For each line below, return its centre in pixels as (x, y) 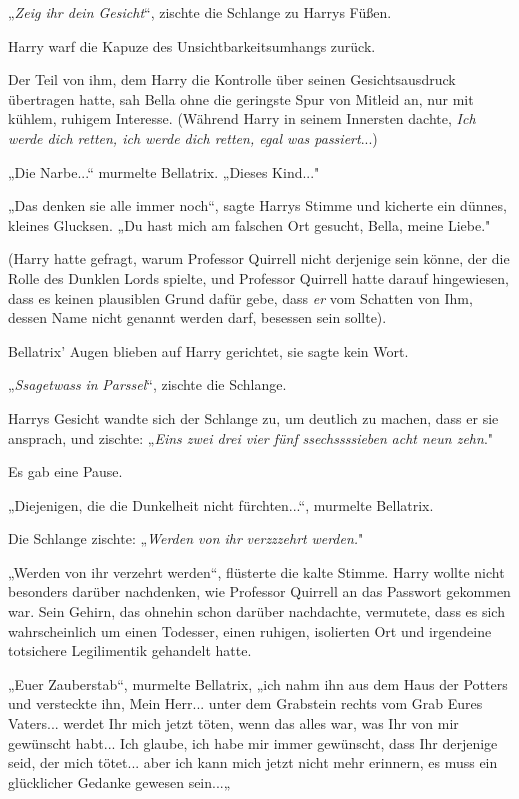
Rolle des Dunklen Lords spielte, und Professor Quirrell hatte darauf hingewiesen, (258, 277)
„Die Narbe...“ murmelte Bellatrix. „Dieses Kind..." (164, 171)
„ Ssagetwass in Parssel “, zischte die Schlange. (147, 384)
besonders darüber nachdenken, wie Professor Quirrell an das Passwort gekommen (259, 591)
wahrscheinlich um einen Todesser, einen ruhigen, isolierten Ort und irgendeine (250, 630)
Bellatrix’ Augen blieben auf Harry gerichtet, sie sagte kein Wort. (208, 350)
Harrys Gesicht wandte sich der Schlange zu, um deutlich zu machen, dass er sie (253, 417)
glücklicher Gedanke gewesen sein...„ (119, 781)
